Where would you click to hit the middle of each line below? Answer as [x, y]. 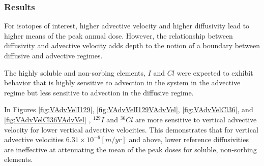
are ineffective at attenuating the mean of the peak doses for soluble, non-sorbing [130, 149]
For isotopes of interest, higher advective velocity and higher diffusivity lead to [127, 26]
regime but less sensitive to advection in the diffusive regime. [99, 92]
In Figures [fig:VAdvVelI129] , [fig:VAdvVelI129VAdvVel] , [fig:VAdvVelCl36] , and [129, 109]
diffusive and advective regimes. [53, 55]
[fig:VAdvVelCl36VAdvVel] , [48, 119]
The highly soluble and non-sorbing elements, [75, 72]
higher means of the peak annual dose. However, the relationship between [119, 35]
